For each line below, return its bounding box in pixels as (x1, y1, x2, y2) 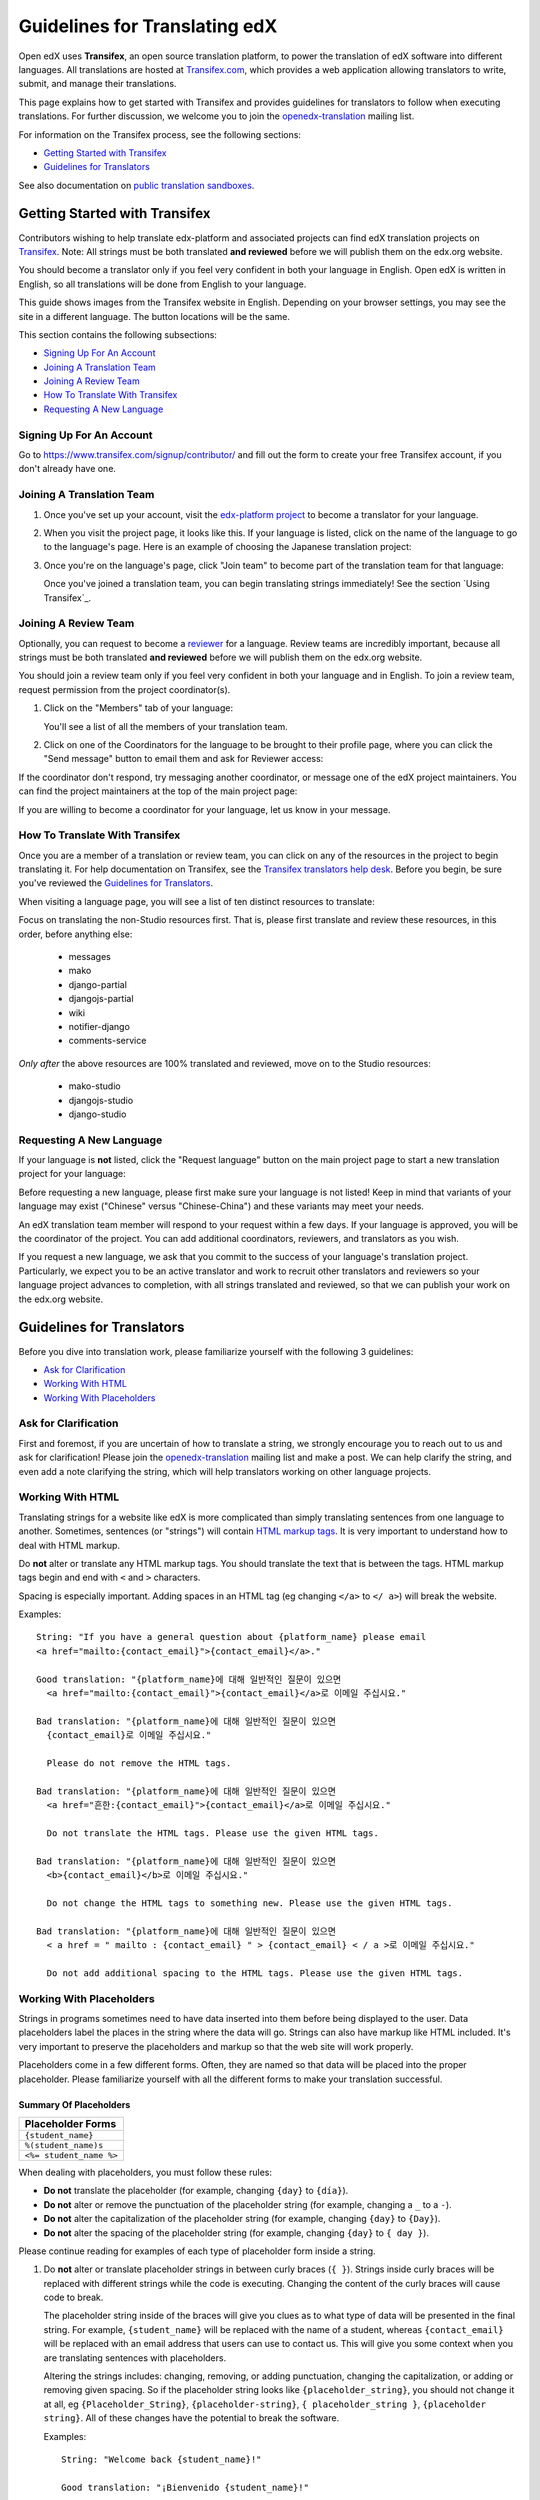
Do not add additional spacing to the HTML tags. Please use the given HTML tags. (46, 1967, 464, 1979)
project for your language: (18, 1168, 126, 1180)
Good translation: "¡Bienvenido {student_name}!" (61, 2481, 310, 2493)
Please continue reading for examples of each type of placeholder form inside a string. (18, 2245, 376, 2257)
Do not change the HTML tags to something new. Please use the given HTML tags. (46, 1897, 453, 1909)
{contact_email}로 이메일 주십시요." (46, 1730, 212, 1741)
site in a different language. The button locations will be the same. (18, 310, 290, 322)
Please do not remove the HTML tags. (46, 1757, 232, 1769)
